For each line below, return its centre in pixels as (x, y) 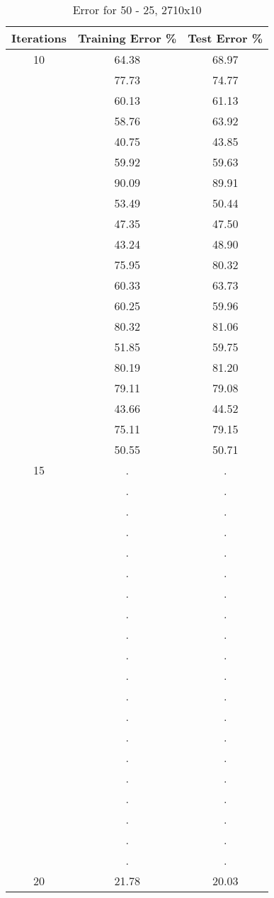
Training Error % (127, 38)
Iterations (39, 38)
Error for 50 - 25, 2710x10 (137, 10)
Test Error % (226, 38)
